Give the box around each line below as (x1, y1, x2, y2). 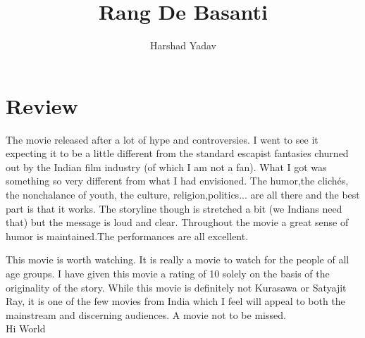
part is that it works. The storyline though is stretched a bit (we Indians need (6, 201, 342, 215)
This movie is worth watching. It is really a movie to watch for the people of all (6, 252, 349, 267)
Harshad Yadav (150, 38, 216, 53)
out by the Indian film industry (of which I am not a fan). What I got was (6, 159, 327, 174)
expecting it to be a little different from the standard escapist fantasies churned (6, 146, 349, 161)
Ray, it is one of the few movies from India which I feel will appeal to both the (6, 294, 345, 308)
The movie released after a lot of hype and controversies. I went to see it (6, 132, 318, 146)
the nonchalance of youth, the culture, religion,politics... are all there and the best (6, 187, 360, 202)
